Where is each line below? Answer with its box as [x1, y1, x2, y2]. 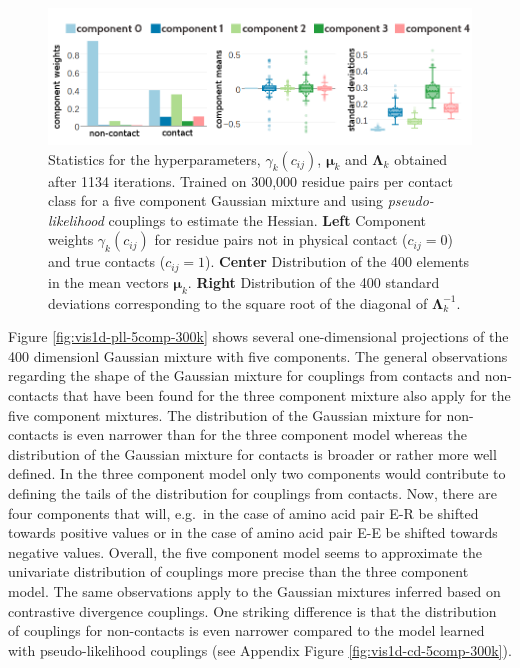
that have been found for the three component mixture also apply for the [62, 384, 511, 405]
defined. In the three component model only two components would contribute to [8, 463, 506, 484]
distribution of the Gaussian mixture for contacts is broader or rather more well [8, 443, 497, 464]
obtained [394, 148, 448, 169]
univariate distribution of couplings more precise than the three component [8, 561, 469, 582]
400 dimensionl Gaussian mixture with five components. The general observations [8, 345, 508, 366]
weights [48, 229, 94, 250]
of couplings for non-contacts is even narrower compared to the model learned [8, 620, 485, 641]
